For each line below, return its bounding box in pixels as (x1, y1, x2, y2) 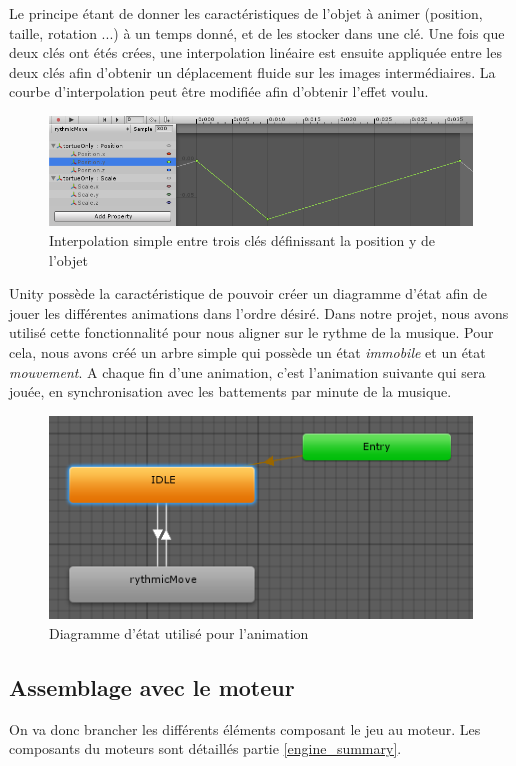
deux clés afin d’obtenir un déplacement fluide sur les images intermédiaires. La (9, 61, 496, 82)
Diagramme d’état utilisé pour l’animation (49, 623, 309, 644)
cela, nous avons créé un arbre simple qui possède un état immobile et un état (9, 341, 486, 362)
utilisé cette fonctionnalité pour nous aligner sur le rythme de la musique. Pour (9, 322, 494, 343)
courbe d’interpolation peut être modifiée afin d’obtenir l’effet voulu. (9, 81, 429, 102)
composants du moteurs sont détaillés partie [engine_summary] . (9, 738, 402, 759)
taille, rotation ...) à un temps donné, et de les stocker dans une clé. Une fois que (9, 22, 505, 43)
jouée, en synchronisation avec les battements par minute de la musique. (9, 381, 452, 402)
